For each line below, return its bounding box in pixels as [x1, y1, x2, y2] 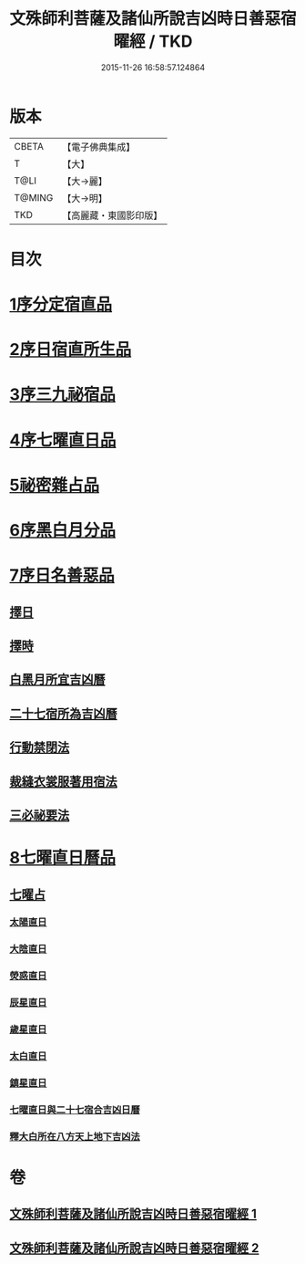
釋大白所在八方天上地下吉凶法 [9, 1130, 141, 1143]
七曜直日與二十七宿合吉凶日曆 [9, 1103, 141, 1116]
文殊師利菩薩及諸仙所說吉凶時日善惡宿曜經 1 [9, 1207, 258, 1222]
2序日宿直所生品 [9, 340, 132, 360]
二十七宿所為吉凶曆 [9, 705, 117, 721]
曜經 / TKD [113, 31, 193, 52]
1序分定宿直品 [9, 294, 113, 315]
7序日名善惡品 [9, 565, 116, 586]
